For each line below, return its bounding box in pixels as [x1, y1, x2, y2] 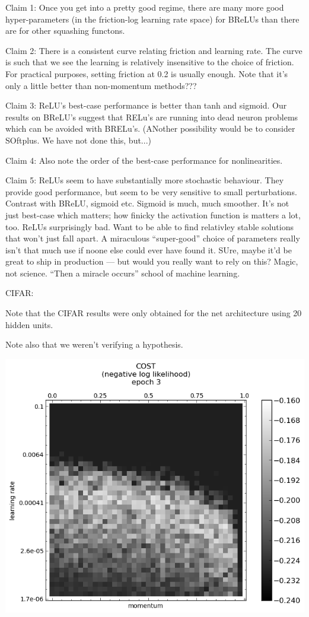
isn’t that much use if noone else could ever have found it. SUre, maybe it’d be [5, 243, 292, 256]
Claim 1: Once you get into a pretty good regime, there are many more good [5, 1, 284, 13]
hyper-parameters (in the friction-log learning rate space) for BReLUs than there [5, 12, 300, 25]
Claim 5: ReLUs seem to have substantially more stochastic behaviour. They [5, 174, 284, 186]
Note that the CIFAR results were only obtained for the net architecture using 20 [5, 307, 302, 319]
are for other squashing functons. [5, 24, 125, 37]
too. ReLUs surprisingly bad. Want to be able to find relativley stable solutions [5, 220, 294, 233]
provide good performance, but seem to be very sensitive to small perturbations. [5, 185, 297, 198]
